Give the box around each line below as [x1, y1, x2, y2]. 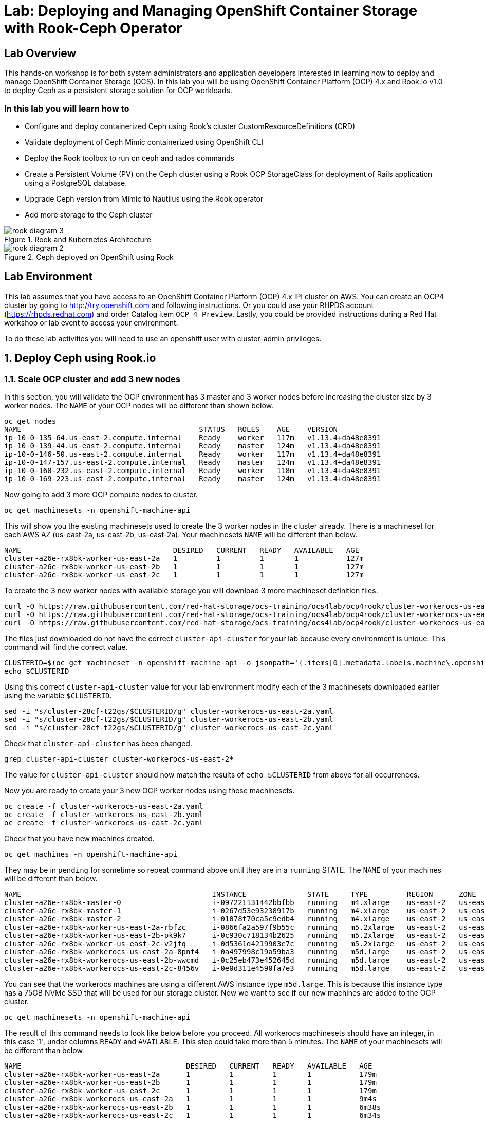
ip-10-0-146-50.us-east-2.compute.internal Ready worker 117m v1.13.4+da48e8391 [4, 449, 381, 458]
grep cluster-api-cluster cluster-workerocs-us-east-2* [4, 754, 234, 763]
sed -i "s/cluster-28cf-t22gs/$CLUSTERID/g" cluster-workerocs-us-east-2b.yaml [4, 715, 333, 724]
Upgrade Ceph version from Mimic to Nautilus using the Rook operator [25, 194, 264, 203]
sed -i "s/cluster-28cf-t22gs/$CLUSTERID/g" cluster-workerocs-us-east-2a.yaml [4, 707, 333, 715]
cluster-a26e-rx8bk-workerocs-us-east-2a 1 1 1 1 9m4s [4, 1094, 377, 1103]
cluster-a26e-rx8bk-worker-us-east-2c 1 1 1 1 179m [4, 1086, 377, 1095]
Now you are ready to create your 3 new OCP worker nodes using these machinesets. [4, 786, 295, 795]
